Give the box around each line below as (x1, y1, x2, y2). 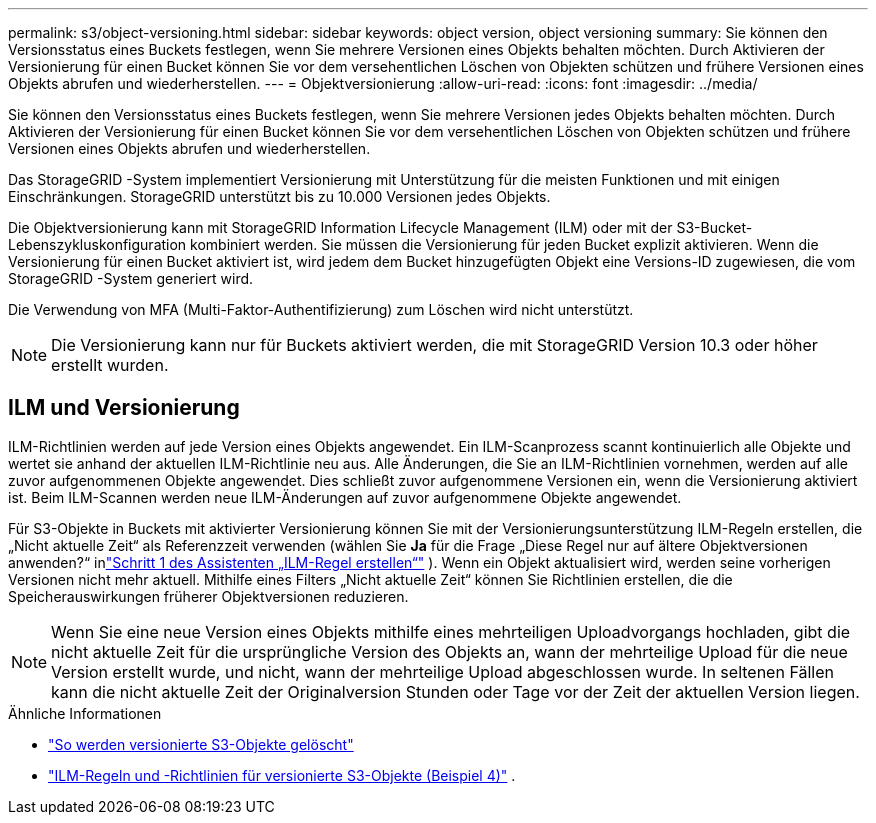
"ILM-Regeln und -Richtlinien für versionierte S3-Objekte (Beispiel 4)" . (48, 766, 516, 784)
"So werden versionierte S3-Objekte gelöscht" (48, 735, 354, 753)
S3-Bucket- (676, 219, 753, 236)
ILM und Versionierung (8, 395, 240, 421)
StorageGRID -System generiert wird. (8, 270, 254, 287)
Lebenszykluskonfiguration (8, 236, 187, 253)
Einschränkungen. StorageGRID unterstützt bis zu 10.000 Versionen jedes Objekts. (8, 188, 551, 205)
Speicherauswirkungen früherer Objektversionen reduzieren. (8, 587, 409, 605)
